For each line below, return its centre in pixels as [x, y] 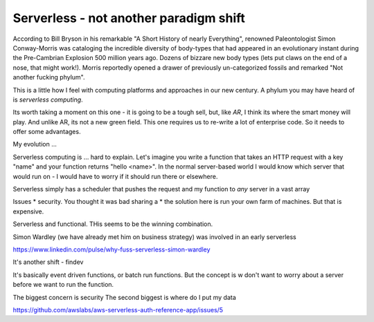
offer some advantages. [47, 132]
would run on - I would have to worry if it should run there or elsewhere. [115, 176]
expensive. [28, 211]
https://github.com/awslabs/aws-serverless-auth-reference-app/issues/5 [118, 310]
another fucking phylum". [49, 77]
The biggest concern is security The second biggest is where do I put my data [125, 297]
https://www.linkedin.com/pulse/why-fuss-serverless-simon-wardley [112, 249]
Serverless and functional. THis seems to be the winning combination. [113, 224]
